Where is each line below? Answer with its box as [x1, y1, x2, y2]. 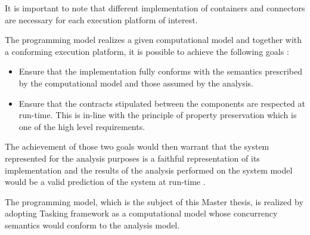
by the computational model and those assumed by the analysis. [18, 76, 253, 89]
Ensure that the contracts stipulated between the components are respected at [18, 97, 305, 109]
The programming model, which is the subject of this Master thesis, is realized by [5, 195, 303, 208]
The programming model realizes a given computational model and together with [5, 33, 302, 46]
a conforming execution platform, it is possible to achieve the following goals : [5, 45, 289, 57]
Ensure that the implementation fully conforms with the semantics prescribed [18, 65, 302, 78]
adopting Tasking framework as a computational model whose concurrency [5, 207, 278, 219]
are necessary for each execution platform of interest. [5, 13, 198, 26]
